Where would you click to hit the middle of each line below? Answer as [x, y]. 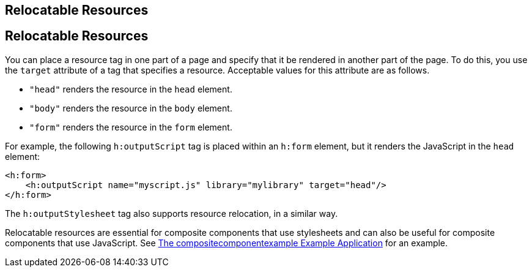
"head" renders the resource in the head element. [131, 89]
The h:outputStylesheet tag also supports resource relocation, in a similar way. [172, 213]
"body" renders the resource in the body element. [131, 108]
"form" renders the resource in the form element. [131, 127]
